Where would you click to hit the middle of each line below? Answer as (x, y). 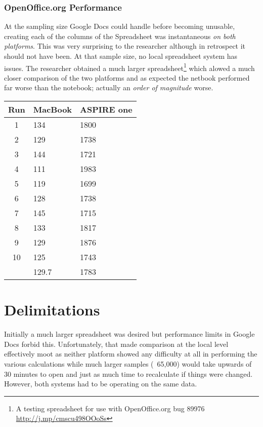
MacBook (53, 110)
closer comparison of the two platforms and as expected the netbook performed (127, 77)
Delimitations (52, 310)
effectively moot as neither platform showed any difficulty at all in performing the (131, 354)
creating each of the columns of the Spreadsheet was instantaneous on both (120, 36)
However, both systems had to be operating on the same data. (101, 384)
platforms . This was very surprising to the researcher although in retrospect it (125, 46)
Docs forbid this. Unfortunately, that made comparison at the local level (116, 344)
